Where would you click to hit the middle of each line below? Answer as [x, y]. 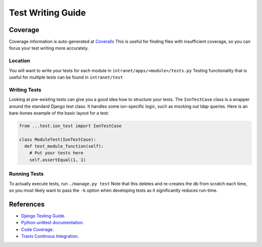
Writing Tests [25, 90]
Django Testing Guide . [43, 215]
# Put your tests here [56, 153]
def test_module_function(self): [64, 146]
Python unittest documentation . [53, 223]
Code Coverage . [38, 229]
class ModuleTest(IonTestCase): [58, 139]
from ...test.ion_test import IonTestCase [70, 126]
